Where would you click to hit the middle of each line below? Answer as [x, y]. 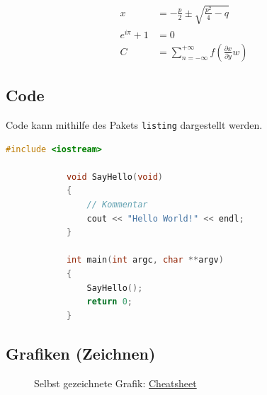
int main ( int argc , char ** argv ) [145, 260]
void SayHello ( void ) [114, 177]
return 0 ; [110, 302]
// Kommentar [117, 204]
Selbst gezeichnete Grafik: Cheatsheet [115, 383]
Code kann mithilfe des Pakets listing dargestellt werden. [134, 124]
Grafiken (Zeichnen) [81, 353]
